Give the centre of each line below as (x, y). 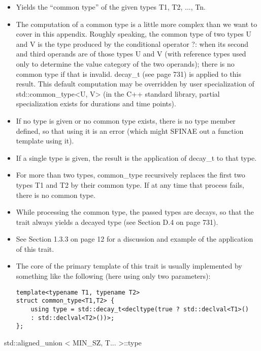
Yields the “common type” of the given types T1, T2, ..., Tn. (111, 7)
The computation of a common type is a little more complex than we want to (137, 24)
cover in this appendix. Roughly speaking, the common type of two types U (134, 34)
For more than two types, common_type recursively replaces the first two (130, 175)
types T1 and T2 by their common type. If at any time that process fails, (130, 184)
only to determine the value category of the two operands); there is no (125, 63)
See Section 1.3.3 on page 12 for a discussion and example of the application (135, 239)
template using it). (45, 141)
